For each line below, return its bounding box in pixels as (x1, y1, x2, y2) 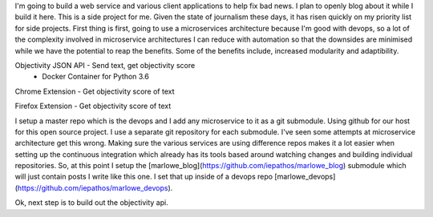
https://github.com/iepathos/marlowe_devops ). (17, 183, 173, 192)
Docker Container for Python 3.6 (42, 72, 150, 82)
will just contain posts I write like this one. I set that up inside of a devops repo (14, 172, 273, 182)
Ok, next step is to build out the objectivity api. (14, 198, 168, 207)
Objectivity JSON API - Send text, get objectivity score (14, 60, 196, 70)
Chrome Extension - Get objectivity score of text (14, 86, 176, 96)
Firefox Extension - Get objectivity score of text (14, 101, 172, 111)
